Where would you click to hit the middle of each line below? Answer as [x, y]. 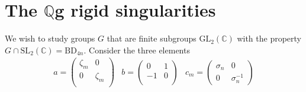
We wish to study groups [50, 38]
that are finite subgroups [152, 38]
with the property [269, 38]
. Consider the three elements [137, 50]
